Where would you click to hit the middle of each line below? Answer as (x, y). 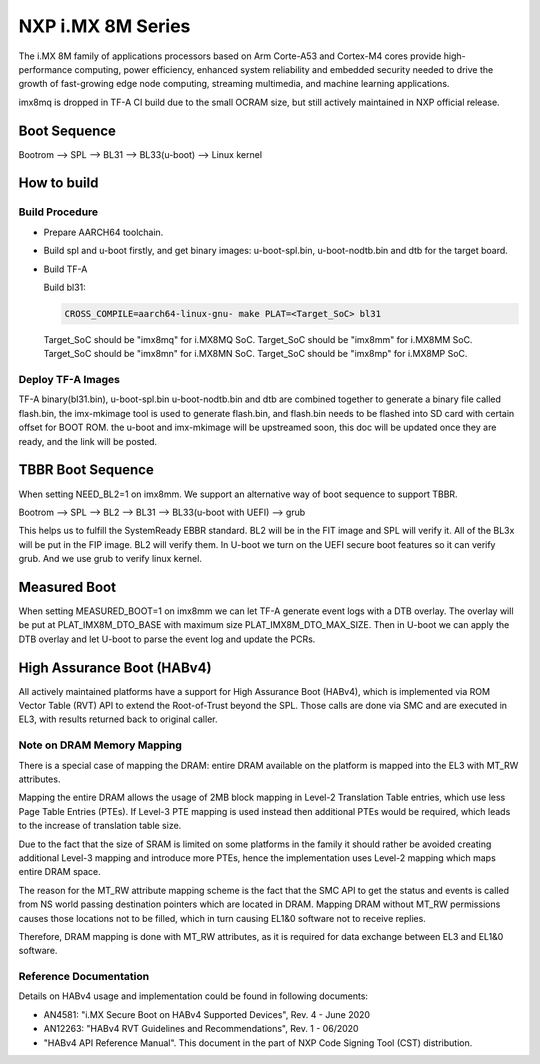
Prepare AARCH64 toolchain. (103, 232)
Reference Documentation (84, 977)
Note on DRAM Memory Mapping (100, 745)
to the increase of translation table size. (100, 826)
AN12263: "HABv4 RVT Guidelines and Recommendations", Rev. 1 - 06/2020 (201, 1029)
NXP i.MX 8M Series (104, 26)
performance (45, 69)
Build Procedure (58, 212)
